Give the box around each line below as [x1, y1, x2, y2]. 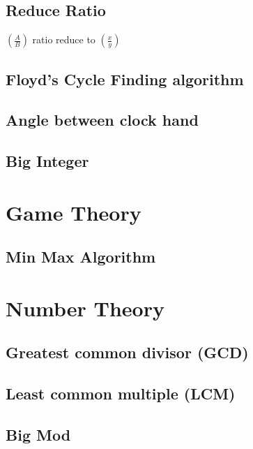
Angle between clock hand [6, 109, 199, 131]
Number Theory [6, 293, 164, 322]
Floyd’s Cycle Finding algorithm [6, 68, 244, 89]
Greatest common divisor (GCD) [6, 341, 249, 363]
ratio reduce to [32, 32, 95, 47]
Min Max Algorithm [6, 246, 156, 267]
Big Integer [6, 150, 89, 172]
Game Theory [6, 198, 141, 226]
